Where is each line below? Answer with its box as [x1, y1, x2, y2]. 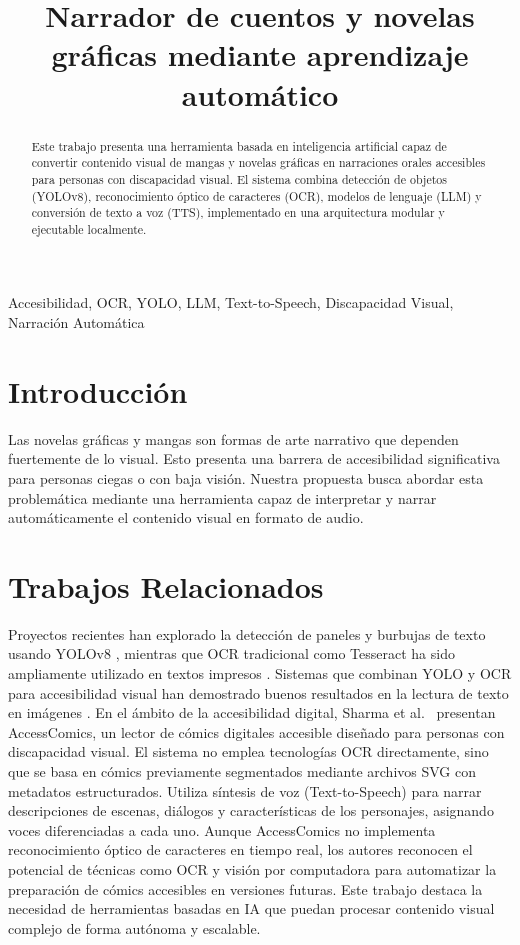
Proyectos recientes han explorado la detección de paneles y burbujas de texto [8, 623, 486, 644]
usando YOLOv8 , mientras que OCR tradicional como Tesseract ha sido [8, 643, 455, 664]
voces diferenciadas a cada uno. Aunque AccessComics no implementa [8, 819, 436, 840]
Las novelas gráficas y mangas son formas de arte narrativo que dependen [8, 428, 459, 449]
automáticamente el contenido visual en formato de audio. [8, 507, 364, 528]
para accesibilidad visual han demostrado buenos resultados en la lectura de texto [8, 682, 509, 703]
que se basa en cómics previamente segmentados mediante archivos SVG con [8, 761, 476, 782]
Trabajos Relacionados [8, 565, 324, 606]
